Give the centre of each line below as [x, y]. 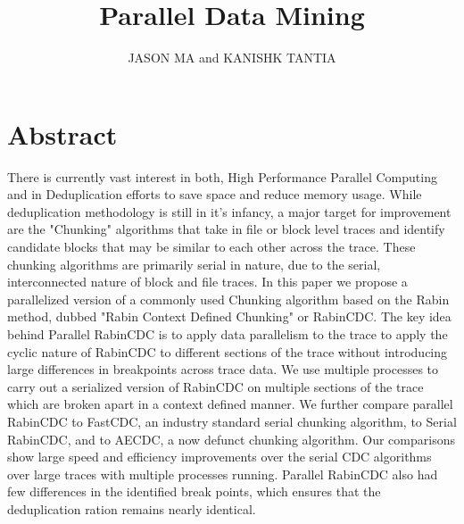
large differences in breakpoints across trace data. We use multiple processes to [223, 369]
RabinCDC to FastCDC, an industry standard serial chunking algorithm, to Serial [232, 421]
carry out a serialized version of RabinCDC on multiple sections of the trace [215, 386]
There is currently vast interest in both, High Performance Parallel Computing [222, 176]
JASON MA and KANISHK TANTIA [232, 58]
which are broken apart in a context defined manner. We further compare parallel [230, 404]
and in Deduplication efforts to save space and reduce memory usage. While [215, 194]
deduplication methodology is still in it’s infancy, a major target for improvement [229, 211]
